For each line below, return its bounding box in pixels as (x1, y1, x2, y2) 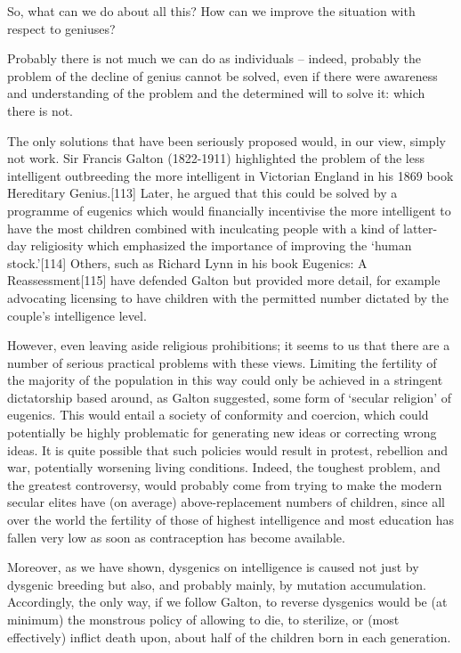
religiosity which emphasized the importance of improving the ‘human (30, 236, 412, 255)
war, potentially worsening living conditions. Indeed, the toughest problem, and (7, 458, 441, 477)
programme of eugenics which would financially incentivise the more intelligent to (7, 200, 451, 219)
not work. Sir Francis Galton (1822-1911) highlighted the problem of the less (7, 149, 425, 167)
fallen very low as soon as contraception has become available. (7, 527, 345, 546)
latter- (403, 218, 438, 237)
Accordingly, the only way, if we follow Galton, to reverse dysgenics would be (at (7, 592, 448, 611)
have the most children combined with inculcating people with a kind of (7, 218, 400, 237)
